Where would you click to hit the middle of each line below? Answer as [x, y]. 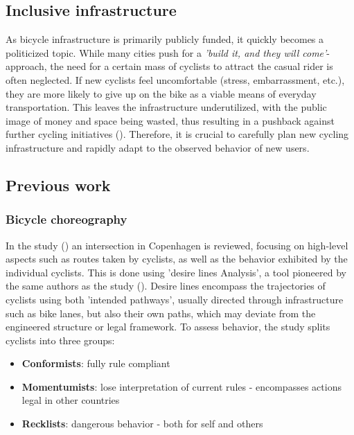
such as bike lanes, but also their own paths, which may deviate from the [161, 313]
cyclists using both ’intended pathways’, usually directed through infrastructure [175, 299]
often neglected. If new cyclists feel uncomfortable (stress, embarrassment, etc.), [175, 79]
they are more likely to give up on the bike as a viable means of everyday [161, 93]
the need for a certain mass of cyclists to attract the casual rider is [192, 66]
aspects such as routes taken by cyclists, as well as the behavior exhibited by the [177, 259]
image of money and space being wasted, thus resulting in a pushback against [170, 120]
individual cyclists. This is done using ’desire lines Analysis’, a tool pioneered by [176, 272]
